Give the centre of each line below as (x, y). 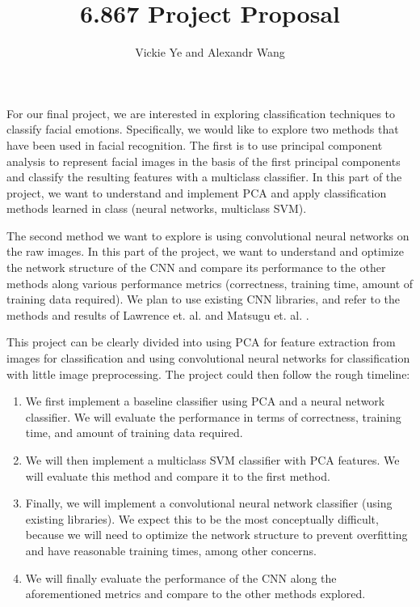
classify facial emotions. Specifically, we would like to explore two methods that (203, 129)
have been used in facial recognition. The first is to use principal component (195, 144)
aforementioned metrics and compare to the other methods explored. (195, 594)
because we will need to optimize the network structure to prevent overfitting (216, 535)
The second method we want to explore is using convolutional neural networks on (208, 235)
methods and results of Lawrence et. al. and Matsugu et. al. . (158, 314)
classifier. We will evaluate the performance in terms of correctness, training (213, 416)
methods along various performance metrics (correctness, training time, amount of (210, 283)
